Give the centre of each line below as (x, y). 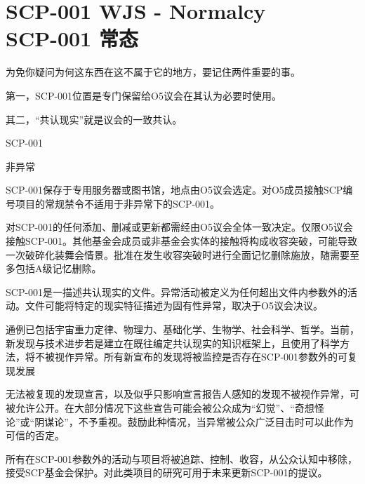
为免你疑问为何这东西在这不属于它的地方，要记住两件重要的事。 (153, 72)
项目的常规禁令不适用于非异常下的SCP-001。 (118, 203)
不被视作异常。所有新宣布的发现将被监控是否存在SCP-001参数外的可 (191, 357)
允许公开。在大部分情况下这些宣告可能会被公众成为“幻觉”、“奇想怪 (170, 408)
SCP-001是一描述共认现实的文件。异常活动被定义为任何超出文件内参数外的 (177, 291)
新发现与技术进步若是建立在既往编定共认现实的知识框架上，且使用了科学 (173, 343)
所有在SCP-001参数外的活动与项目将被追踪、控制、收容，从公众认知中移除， (182, 458)
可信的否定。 (35, 435)
